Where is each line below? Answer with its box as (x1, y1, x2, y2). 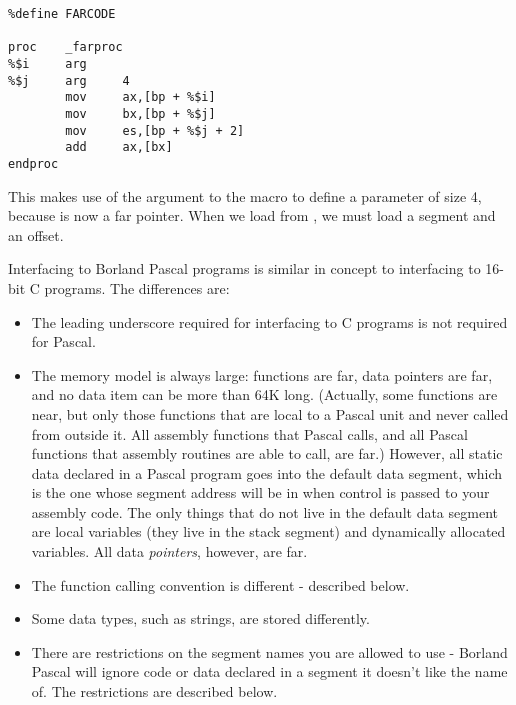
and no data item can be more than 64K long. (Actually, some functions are (31, 384, 498, 405)
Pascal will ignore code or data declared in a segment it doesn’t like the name (31, 661, 508, 682)
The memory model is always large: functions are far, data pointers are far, (31, 364, 493, 385)
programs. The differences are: (44, 277, 230, 298)
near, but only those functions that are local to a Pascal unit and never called (31, 403, 509, 424)
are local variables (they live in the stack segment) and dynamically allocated (31, 521, 506, 542)
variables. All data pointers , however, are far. (31, 541, 308, 562)
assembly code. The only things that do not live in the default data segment (31, 501, 498, 522)
